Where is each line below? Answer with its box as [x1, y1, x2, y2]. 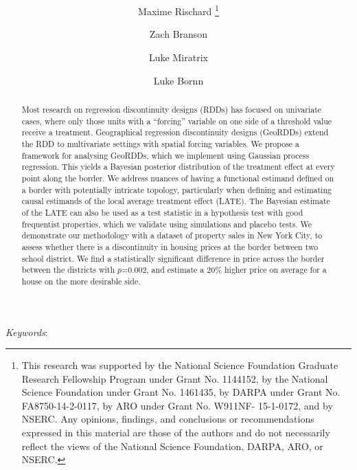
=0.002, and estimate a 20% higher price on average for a [122, 264, 327, 276]
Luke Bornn [153, 73, 204, 87]
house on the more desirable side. [21, 275, 141, 287]
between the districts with [21, 264, 115, 276]
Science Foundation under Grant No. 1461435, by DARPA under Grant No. [21, 385, 341, 399]
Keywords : [5, 324, 48, 339]
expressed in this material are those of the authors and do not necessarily [21, 425, 330, 440]
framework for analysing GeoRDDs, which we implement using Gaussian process [21, 149, 310, 161]
